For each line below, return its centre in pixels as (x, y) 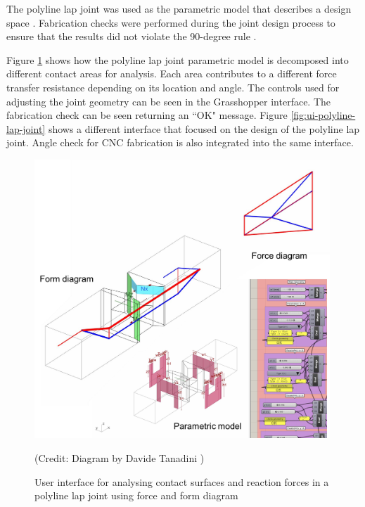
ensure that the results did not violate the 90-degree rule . (132, 36)
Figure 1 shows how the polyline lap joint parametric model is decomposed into (178, 59)
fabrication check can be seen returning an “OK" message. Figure (147, 115)
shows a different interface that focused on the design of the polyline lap (204, 128)
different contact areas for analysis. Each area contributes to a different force (172, 73)
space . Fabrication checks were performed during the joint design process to (171, 22)
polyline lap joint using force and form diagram (136, 495)
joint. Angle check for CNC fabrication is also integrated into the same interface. (180, 142)
